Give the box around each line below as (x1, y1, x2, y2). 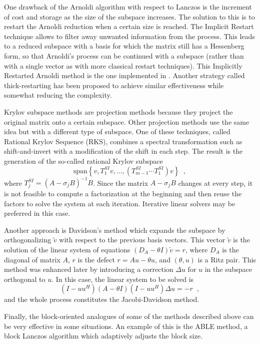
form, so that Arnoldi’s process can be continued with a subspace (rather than (4, 50, 244, 61)
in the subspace (204, 264, 252, 274)
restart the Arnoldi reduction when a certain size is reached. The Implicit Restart (4, 21, 254, 32)
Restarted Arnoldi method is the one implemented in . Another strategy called (4, 70, 245, 81)
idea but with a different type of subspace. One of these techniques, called (4, 126, 230, 137)
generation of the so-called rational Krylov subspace (4, 155, 163, 166)
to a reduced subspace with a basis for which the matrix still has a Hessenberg (4, 41, 244, 51)
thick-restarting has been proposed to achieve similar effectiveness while (4, 80, 224, 90)
